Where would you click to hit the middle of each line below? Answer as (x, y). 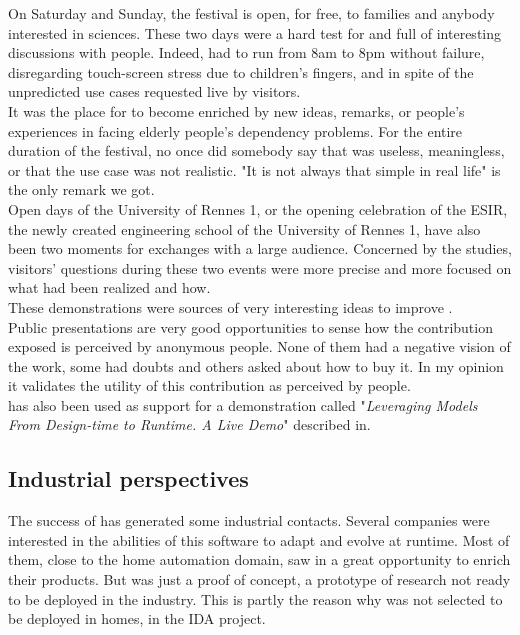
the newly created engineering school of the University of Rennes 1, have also (244, 228)
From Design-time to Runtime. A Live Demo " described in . (189, 424)
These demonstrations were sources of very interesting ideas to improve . (230, 306)
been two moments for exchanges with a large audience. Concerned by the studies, (260, 248)
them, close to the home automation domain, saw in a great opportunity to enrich (259, 559)
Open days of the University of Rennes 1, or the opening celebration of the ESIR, (258, 208)
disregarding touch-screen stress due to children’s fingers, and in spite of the (241, 71)
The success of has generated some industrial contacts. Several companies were (249, 520)
